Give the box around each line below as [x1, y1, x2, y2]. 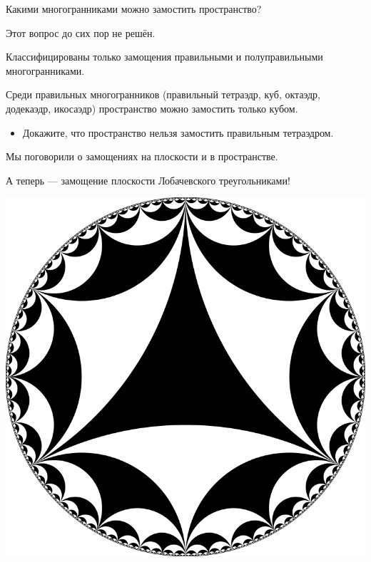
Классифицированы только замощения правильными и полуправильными [6, 49, 323, 64]
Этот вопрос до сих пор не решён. [6, 25, 156, 40]
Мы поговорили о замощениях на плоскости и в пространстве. [6, 149, 278, 164]
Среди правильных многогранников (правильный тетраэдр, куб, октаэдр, [6, 87, 320, 102]
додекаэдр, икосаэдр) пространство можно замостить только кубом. [6, 100, 298, 115]
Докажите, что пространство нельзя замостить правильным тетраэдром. [22, 125, 334, 140]
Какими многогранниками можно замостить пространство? [6, 1, 262, 16]
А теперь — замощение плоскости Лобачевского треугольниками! [6, 172, 290, 187]
